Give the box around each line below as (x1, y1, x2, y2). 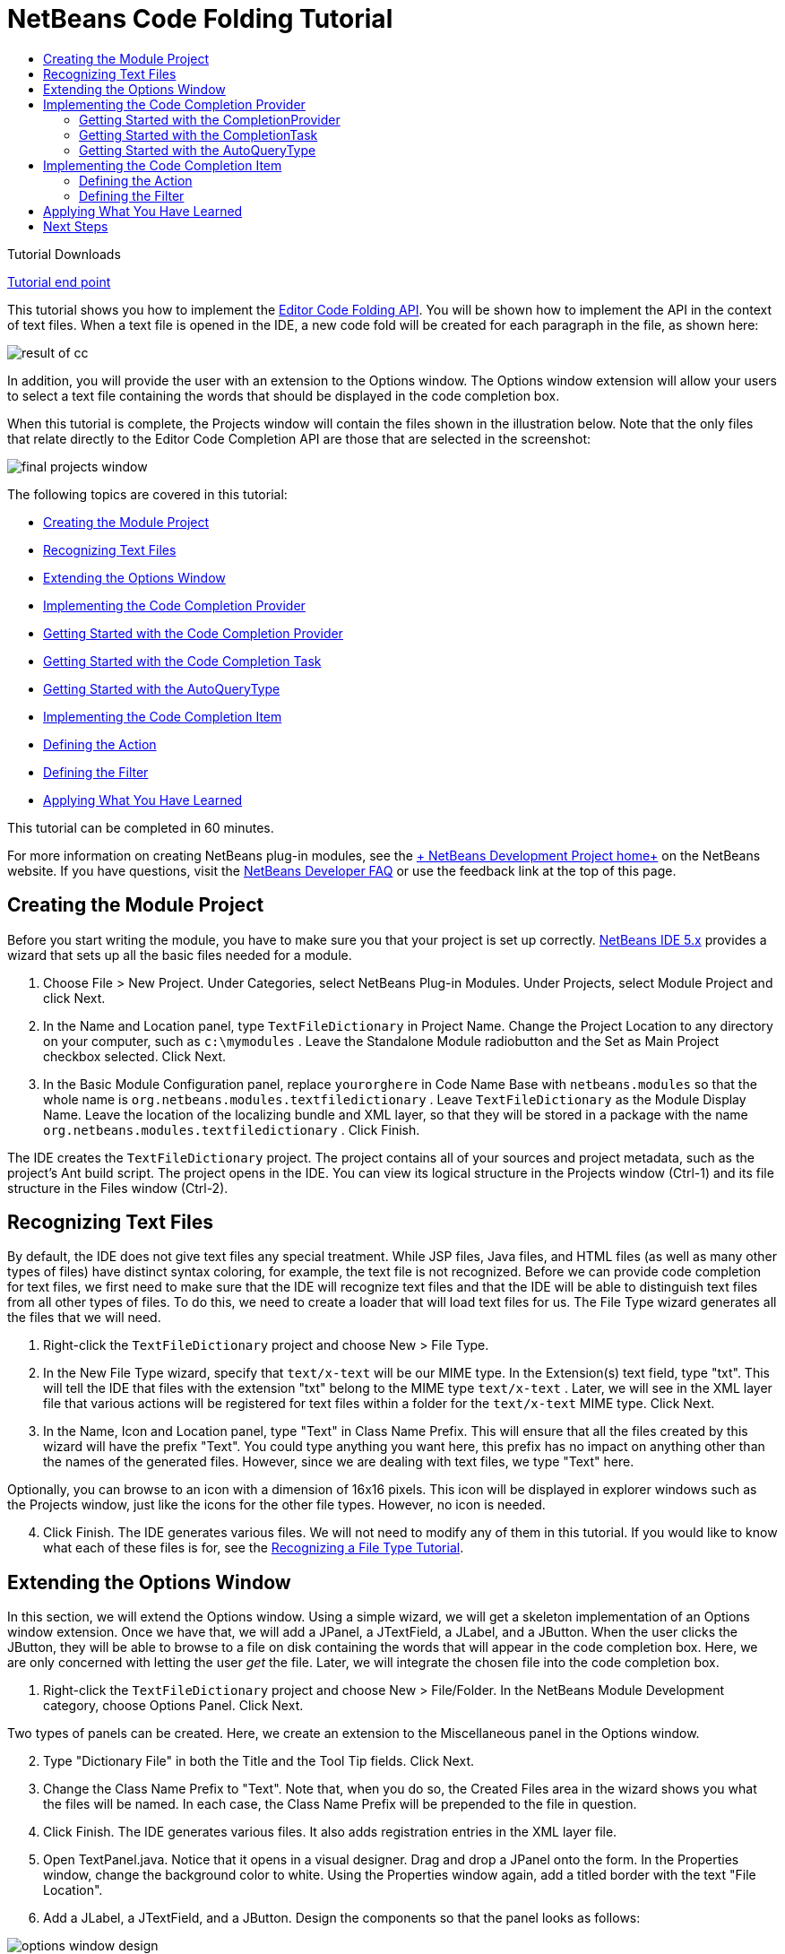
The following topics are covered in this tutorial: (7, 486, 288, 502)
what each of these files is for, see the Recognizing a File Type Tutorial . (43, 1540, 464, 1556)
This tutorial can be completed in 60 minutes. (7, 819, 274, 835)
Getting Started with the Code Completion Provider (43, 625, 343, 641)
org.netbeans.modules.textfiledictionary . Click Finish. (43, 1121, 420, 1137)
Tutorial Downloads (7, 246, 121, 262)
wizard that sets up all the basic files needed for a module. (7, 947, 352, 963)
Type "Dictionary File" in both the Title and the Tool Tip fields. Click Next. (43, 1753, 474, 1769)
